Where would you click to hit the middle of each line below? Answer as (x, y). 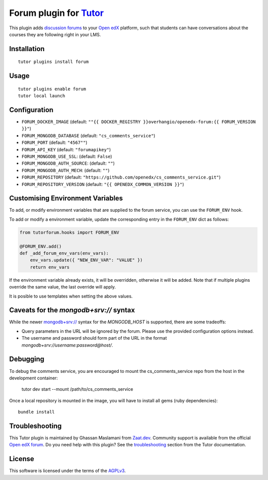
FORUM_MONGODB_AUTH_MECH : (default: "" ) (66, 170)
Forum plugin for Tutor (57, 13)
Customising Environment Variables (66, 198)
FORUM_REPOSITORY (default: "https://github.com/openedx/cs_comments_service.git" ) (121, 177)
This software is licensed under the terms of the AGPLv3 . (67, 471)
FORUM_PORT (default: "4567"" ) (55, 143)
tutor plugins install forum (53, 62)
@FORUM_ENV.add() (41, 246)
